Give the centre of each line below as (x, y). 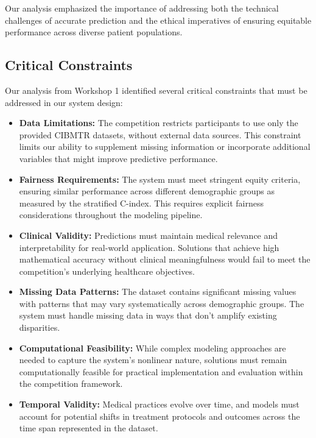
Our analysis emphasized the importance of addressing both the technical (142, 8)
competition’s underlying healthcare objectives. (107, 271)
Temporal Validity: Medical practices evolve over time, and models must (159, 404)
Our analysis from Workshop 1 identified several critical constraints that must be (156, 90)
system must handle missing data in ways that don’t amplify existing (148, 315)
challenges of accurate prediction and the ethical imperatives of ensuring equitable (158, 20)
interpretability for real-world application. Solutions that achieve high (149, 247)
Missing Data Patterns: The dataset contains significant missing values (158, 291)
